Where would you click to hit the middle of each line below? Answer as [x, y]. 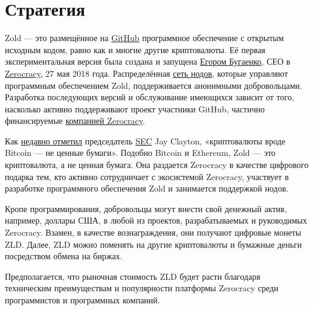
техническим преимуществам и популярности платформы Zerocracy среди [142, 288]
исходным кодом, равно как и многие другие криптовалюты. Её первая [135, 49]
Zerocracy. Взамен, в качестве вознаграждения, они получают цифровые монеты [153, 232]
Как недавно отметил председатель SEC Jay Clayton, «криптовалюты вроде [145, 140]
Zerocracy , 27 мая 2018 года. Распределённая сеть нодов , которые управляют [147, 73]
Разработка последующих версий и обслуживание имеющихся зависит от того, [150, 97]
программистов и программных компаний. [82, 300]
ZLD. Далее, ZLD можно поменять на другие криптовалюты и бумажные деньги [153, 244]
